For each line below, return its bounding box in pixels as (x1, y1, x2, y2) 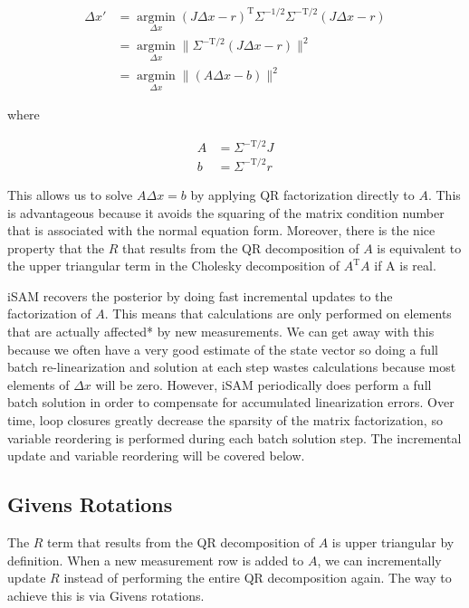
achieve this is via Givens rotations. (7, 585, 205, 604)
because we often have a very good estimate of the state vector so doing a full (7, 339, 438, 358)
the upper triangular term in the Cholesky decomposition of (7, 256, 340, 275)
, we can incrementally (317, 550, 442, 569)
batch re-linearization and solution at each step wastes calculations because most (7, 357, 456, 376)
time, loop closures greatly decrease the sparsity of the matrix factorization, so (7, 411, 443, 430)
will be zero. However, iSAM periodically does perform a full (95, 375, 432, 394)
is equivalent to (377, 238, 462, 257)
